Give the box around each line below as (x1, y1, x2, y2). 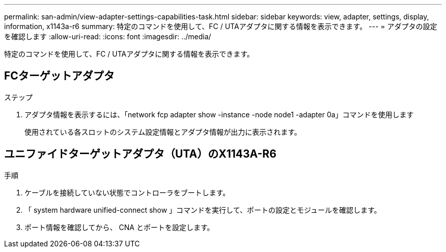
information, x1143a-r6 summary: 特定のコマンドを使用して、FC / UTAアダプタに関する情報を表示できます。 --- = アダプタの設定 (4, 22, 437, 31)
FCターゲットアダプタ (4, 69, 115, 83)
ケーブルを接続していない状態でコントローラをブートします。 (24, 188, 230, 197)
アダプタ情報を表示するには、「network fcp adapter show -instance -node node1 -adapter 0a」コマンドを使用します (24, 110, 414, 119)
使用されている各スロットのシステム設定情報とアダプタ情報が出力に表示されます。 (24, 127, 301, 136)
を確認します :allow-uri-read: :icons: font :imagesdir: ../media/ (4, 32, 211, 41)
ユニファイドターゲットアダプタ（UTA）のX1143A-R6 (4, 147, 276, 161)
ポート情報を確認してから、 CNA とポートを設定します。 (24, 222, 214, 232)
